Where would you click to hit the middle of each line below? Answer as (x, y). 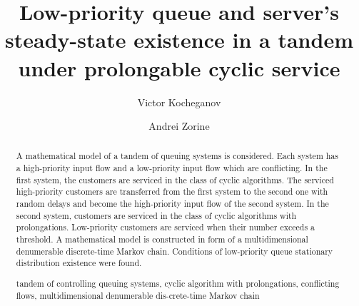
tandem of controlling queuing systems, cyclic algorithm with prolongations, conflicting (178, 283)
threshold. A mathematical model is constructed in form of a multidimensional (162, 239)
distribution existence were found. (79, 263)
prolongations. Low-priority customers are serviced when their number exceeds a (166, 227)
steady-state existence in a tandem (179, 40)
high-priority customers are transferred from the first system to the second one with (172, 192)
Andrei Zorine (179, 126)
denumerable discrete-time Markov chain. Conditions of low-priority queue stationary (175, 251)
